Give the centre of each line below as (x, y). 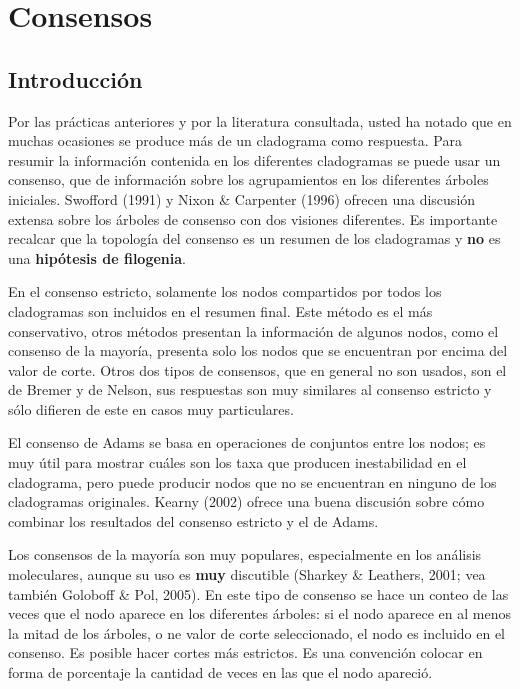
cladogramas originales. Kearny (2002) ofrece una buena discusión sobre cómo (246, 501)
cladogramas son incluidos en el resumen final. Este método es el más (220, 310)
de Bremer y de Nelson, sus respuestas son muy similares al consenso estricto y (250, 389)
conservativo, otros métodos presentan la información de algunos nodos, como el (253, 330)
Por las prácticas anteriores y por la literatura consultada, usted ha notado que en (260, 120)
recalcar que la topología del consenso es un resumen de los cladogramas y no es (254, 238)
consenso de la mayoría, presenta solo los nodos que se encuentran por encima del (258, 350)
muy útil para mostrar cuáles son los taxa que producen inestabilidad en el (237, 462)
